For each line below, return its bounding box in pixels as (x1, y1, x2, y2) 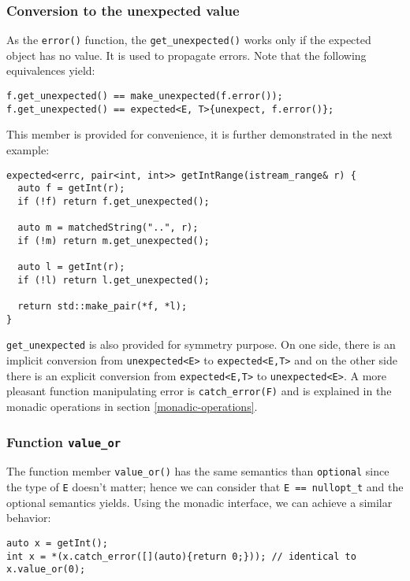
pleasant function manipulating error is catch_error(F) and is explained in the (6, 383, 392, 399)
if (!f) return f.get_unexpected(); (17, 195, 210, 207)
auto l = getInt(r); (17, 261, 125, 273)
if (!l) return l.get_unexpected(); (17, 274, 210, 286)
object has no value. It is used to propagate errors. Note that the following (6, 46, 367, 63)
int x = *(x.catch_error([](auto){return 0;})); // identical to (6, 550, 356, 562)
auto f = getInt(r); (17, 183, 125, 194)
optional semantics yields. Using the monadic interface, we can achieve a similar (6, 494, 393, 510)
